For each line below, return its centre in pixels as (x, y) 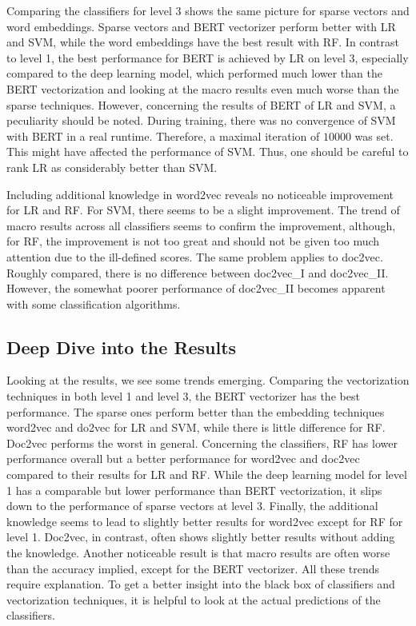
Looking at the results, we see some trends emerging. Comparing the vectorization (208, 380)
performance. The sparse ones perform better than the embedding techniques (196, 411)
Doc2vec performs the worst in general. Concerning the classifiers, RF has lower (202, 443)
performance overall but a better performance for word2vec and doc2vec (183, 459)
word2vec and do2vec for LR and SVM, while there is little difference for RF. (196, 427)
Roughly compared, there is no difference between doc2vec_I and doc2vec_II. (198, 272)
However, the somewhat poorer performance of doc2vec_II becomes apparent (196, 288)
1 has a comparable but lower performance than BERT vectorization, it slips (194, 490)
